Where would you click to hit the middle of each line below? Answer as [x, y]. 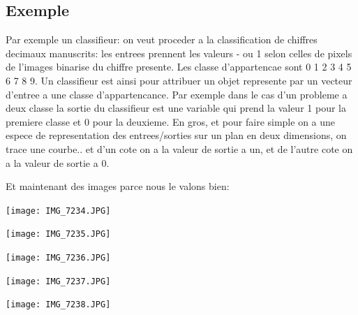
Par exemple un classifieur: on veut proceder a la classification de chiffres [162, 39]
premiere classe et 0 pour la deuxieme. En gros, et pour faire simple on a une [171, 121]
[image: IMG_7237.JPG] [58, 281]
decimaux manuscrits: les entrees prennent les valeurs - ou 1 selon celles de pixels [179, 53]
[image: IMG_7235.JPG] [58, 234]
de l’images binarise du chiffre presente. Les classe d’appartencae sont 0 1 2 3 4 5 [179, 67]
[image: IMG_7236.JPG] [58, 258]
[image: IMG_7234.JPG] [58, 211]
